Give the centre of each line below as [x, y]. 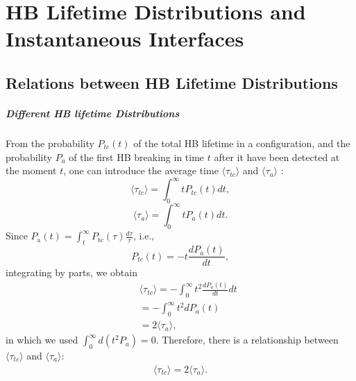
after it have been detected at [277, 156]
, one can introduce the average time [141, 170]
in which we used [42, 340]
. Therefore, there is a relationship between [247, 340]
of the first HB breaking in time [137, 156]
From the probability [50, 143]
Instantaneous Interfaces [125, 39]
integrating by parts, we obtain [71, 272]
